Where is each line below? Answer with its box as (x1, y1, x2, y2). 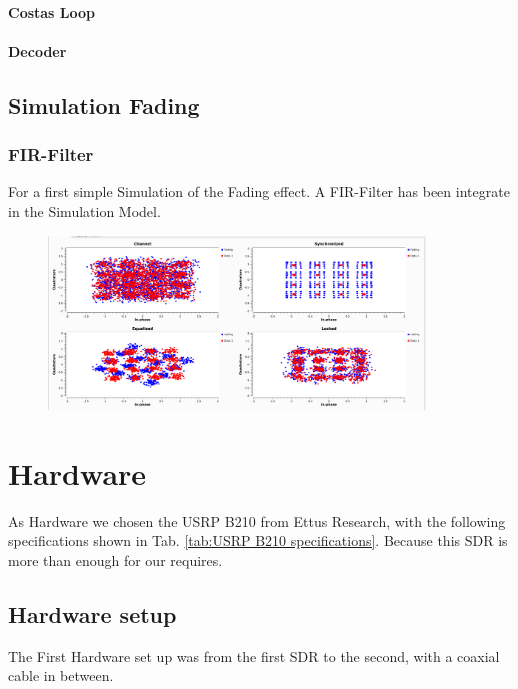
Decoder (8, 40, 67, 61)
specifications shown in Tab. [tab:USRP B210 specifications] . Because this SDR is (8, 530, 508, 551)
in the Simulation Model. (8, 200, 161, 221)
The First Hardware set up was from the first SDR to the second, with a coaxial (8, 645, 500, 666)
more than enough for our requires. (8, 550, 223, 571)
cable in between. (8, 665, 114, 686)
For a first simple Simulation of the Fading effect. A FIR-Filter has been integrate (8, 181, 510, 202)
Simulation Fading (8, 89, 200, 120)
